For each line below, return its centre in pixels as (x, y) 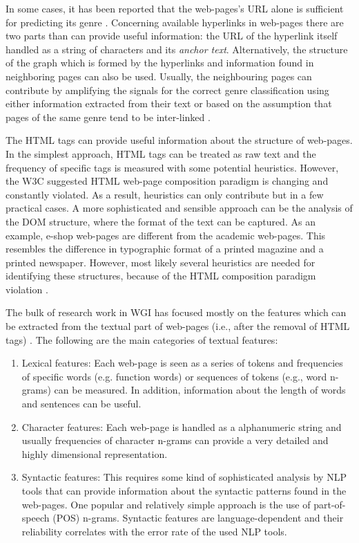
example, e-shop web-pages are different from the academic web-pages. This (166, 235)
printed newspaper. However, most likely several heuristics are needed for (161, 262)
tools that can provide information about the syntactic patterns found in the (184, 490)
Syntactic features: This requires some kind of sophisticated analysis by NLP (184, 477)
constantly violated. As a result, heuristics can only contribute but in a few (165, 194)
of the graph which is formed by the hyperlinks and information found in (160, 63)
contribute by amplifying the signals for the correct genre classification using (167, 90)
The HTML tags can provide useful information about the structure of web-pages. (179, 140)
